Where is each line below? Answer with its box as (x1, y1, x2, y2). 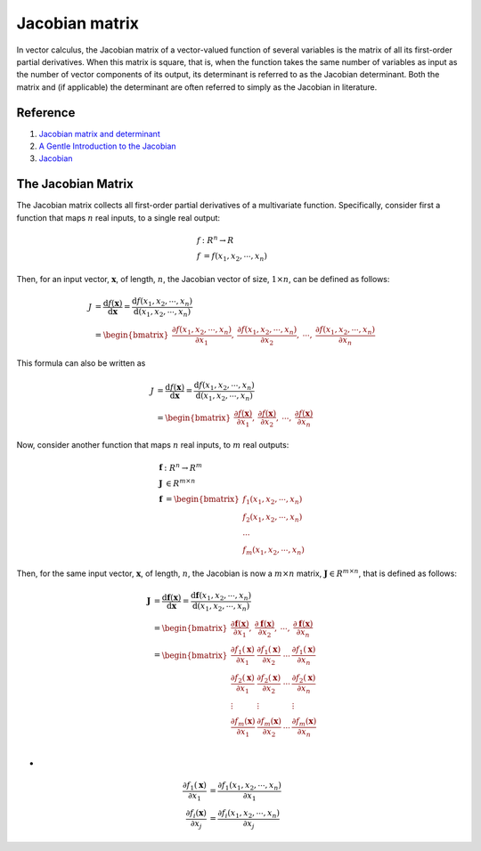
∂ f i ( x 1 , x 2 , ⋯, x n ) (217, 808, 281, 821)
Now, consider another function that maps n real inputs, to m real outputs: (16, 440, 289, 450)
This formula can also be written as (16, 358, 146, 369)
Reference (16, 105, 76, 120)
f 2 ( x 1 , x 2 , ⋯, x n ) (241, 512, 303, 524)
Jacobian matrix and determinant (38, 128, 160, 139)
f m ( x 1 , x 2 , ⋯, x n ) (241, 545, 305, 557)
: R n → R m (164, 461, 203, 473)
